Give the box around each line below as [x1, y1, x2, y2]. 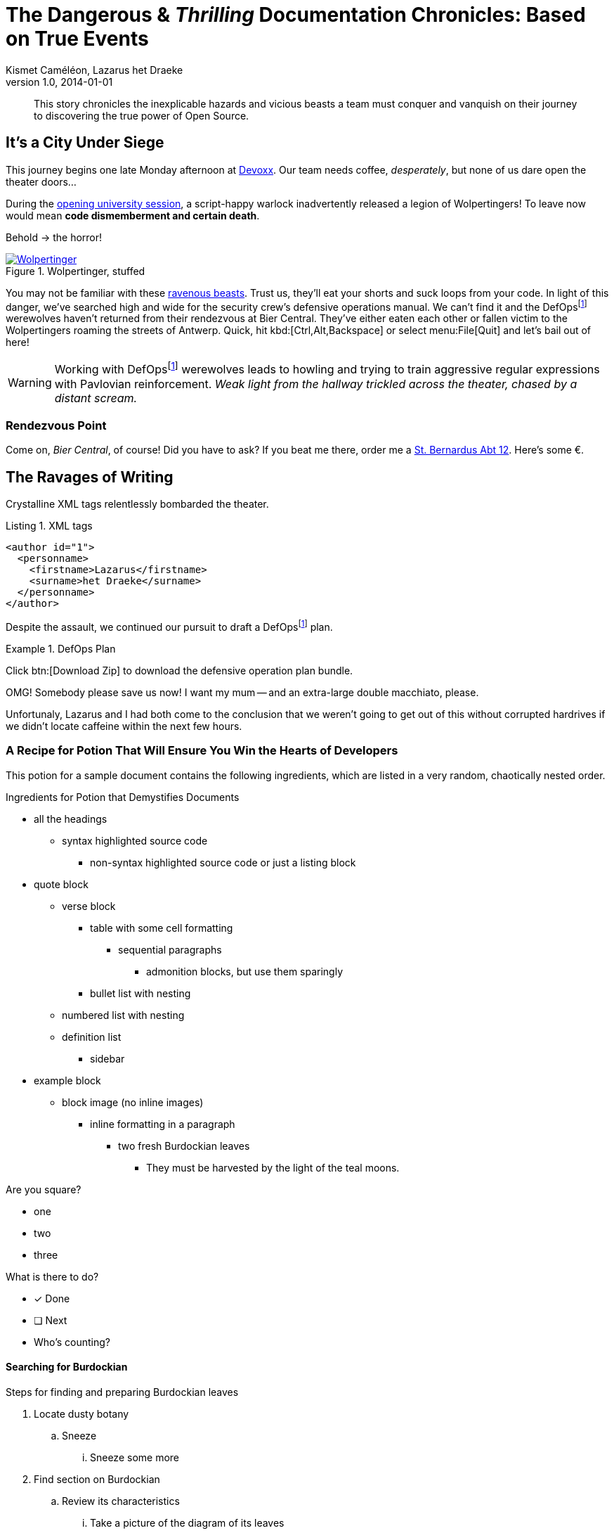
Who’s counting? [34, 1335, 110, 1348]
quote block [34, 878, 89, 890]
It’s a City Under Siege [6, 134, 164, 152]
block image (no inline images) [62, 1096, 204, 1108]
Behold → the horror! [6, 231, 103, 243]
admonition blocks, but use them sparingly [146, 965, 344, 977]
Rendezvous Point [6, 418, 107, 432]
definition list [62, 1030, 122, 1043]
